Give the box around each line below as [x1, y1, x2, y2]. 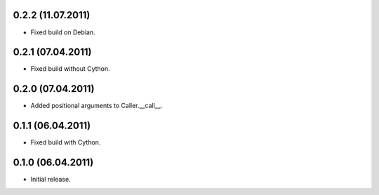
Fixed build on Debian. [30, 28, 95, 36]
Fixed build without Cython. [30, 65, 110, 73]
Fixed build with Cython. [30, 138, 101, 147]
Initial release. [30, 175, 71, 184]
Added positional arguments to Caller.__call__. [30, 102, 163, 110]
